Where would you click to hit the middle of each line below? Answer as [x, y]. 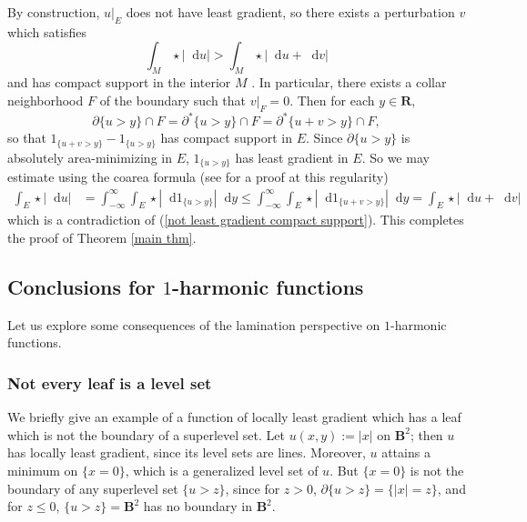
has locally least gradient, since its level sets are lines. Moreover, [187, 452]
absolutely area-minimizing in [90, 157]
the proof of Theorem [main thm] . [102, 237]
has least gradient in [292, 157]
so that [27, 138]
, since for [253, 488]
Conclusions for [81, 286]
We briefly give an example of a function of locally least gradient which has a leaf [234, 417]
